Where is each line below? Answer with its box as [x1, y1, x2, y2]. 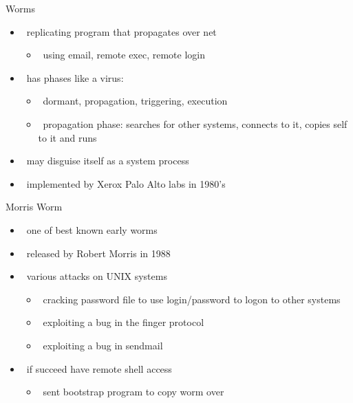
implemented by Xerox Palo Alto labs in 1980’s [26, 176, 226, 190]
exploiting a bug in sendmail [43, 338, 163, 352]
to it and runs [38, 130, 97, 144]
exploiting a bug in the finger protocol [43, 315, 204, 329]
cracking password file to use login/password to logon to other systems [43, 292, 341, 306]
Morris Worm [6, 199, 63, 214]
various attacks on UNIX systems [26, 269, 167, 283]
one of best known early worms [26, 222, 158, 237]
